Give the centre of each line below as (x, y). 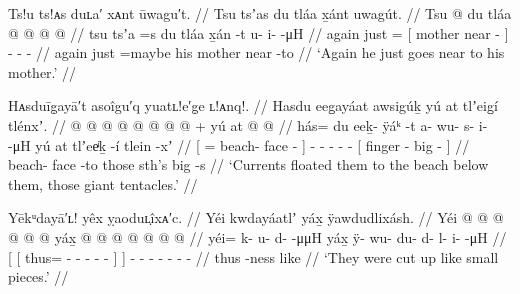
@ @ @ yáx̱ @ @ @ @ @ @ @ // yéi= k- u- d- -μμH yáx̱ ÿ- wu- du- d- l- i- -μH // (257, 236)
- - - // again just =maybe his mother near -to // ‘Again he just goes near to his (256, 52)
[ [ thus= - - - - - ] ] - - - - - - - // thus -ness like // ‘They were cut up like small (253, 256)
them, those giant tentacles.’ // (103, 183)
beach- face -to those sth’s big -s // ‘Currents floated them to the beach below (248, 164)
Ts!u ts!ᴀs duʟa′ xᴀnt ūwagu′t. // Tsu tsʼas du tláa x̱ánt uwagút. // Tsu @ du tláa (260, 13)
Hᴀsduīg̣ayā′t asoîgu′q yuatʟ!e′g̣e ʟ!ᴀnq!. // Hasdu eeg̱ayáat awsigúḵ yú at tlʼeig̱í (253, 105)
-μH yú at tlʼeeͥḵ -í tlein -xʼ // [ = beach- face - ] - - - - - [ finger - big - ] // (239, 144)
